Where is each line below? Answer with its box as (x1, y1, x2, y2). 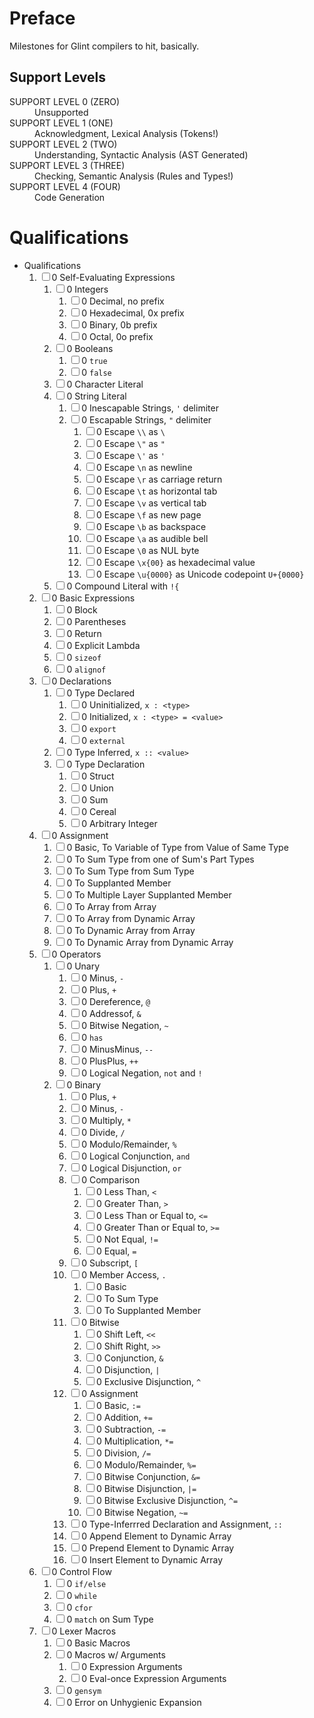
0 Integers (66, 283, 109, 295)
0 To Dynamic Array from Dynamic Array (66, 936, 234, 948)
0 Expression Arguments (81, 1660, 183, 1672)
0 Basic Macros (66, 1637, 131, 1649)
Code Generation (34, 191, 106, 203)
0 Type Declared (66, 687, 136, 699)
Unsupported (34, 106, 89, 118)
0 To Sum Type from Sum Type (66, 865, 195, 877)
